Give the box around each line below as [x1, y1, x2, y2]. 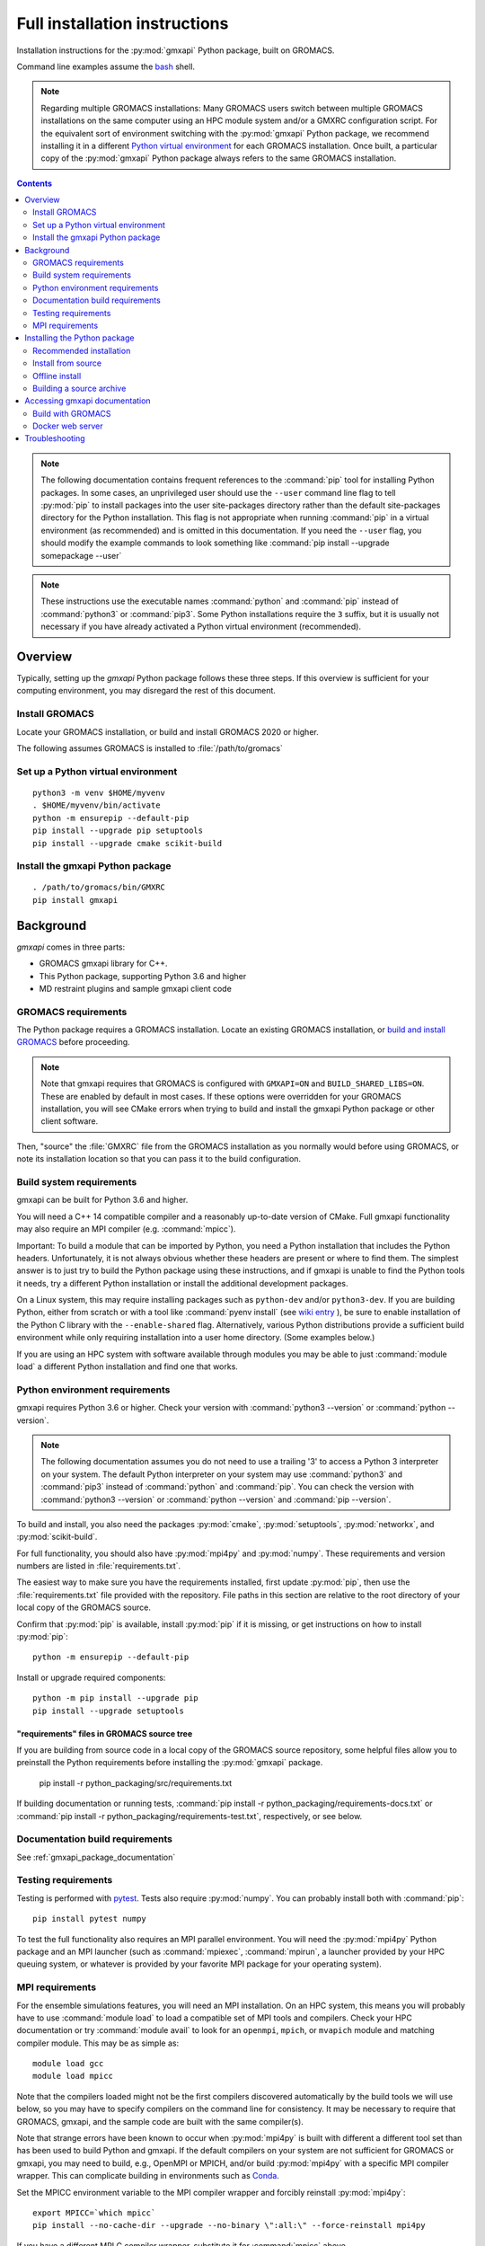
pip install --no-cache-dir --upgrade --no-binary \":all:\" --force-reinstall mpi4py [32, 2220, 426, 2231]
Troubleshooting [24, 433, 85, 444]
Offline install [32, 370, 82, 381]
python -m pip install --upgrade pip [32, 1693, 199, 1703]
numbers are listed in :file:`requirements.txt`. [16, 1561, 181, 1571]
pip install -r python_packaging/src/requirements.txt [39, 1777, 233, 1788]
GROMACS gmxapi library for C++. [39, 958, 168, 969]
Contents [16, 178, 53, 189]
